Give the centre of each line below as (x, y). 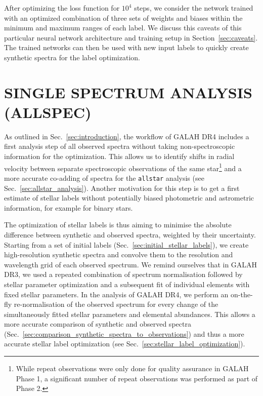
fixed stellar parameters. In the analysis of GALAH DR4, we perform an (116, 294)
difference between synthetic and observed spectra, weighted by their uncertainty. (130, 234)
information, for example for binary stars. (69, 207)
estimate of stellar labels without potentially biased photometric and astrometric (129, 198)
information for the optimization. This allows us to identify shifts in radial (119, 156)
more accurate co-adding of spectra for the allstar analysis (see (104, 177)
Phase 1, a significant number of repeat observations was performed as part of (137, 378)
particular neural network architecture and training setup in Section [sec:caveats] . (131, 37)
